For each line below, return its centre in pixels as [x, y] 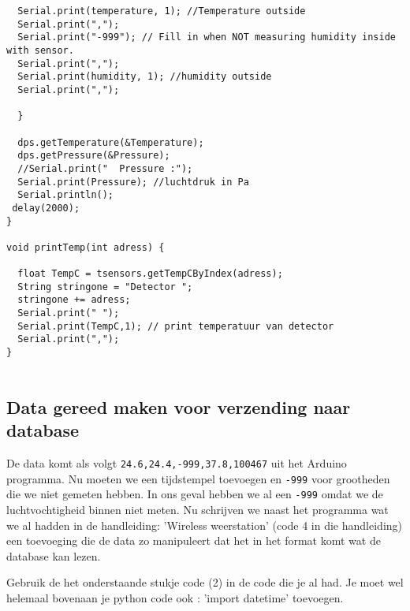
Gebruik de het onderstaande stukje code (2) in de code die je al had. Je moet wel [205, 582]
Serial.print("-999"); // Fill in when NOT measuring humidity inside [207, 37]
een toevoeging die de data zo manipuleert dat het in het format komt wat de [194, 540]
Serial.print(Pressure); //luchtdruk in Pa [133, 182]
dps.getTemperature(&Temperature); [111, 142]
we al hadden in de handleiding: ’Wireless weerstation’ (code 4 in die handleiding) [205, 525]
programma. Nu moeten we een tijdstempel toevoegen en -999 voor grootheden [198, 478]
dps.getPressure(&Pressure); [94, 156]
